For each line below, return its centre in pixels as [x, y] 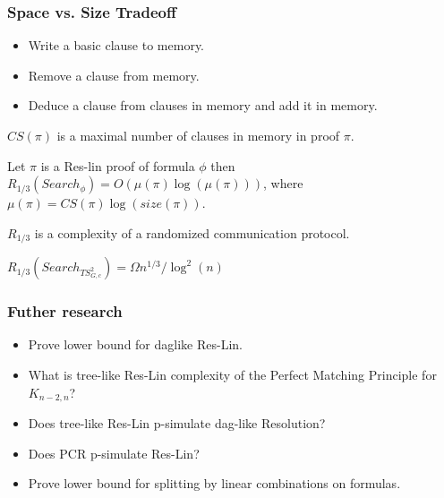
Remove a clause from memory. [114, 75]
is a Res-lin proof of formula [118, 165]
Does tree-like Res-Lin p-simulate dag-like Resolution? [177, 423]
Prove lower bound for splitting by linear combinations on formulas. [214, 483]
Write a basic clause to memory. [116, 45]
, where [283, 183]
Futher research [65, 311]
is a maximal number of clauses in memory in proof [198, 135]
